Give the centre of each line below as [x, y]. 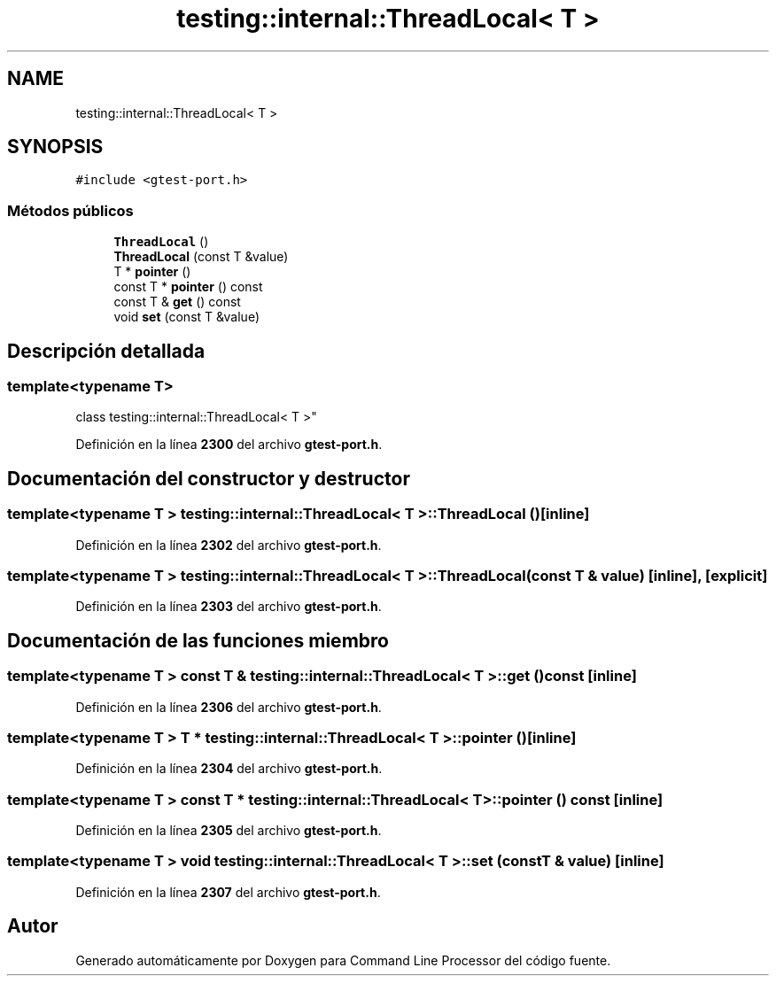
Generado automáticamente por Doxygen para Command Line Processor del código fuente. [343, 960]
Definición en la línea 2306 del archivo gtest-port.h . [229, 707]
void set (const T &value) [187, 317]
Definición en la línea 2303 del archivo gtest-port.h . [229, 607]
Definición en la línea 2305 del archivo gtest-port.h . [229, 831]
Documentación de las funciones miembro [198, 640]
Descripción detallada [106, 351]
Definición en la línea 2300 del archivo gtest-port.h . [229, 445]
